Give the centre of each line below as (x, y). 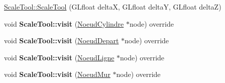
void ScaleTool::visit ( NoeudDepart (62, 40)
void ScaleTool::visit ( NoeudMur (57, 74)
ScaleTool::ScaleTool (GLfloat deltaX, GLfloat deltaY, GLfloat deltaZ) (113, 7)
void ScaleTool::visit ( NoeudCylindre (64, 23)
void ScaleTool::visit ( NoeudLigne (59, 57)
